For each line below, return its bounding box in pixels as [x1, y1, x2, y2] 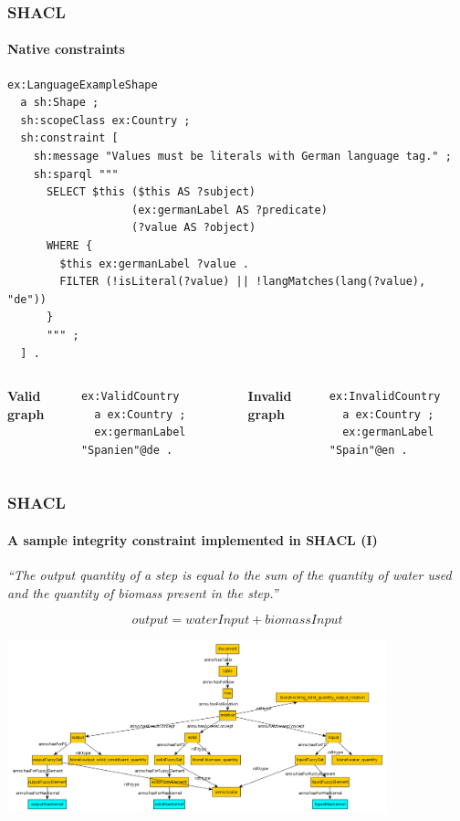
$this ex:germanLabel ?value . [59, 257, 249, 270]
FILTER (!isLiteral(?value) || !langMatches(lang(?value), [59, 275, 426, 289]
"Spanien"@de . [80, 443, 173, 457]
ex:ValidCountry [80, 390, 180, 404]
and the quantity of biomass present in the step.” [7, 583, 278, 602]
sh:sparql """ [33, 167, 119, 181]
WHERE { [46, 238, 93, 252]
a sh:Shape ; [20, 96, 99, 110]
